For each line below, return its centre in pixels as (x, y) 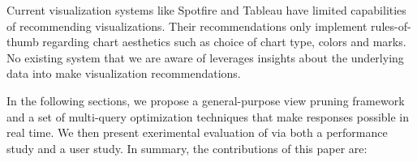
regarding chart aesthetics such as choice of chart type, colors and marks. (224, 42)
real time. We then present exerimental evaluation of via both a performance (197, 132)
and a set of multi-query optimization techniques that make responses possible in (208, 116)
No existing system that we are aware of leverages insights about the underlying (205, 57)
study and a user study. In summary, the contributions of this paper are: (187, 148)
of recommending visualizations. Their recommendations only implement (187, 26)
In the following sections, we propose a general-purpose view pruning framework (206, 100)
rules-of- (391, 26)
